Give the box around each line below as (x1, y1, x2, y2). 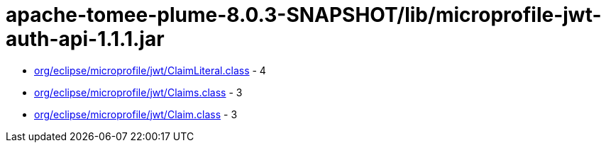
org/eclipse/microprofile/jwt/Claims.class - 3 (34, 86, 243, 98)
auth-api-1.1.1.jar (6, 27, 165, 51)
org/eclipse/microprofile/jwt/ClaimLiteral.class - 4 (34, 64, 266, 76)
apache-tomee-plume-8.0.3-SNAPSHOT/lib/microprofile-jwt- (6, 3, 602, 27)
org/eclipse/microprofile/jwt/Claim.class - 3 (34, 108, 238, 120)
